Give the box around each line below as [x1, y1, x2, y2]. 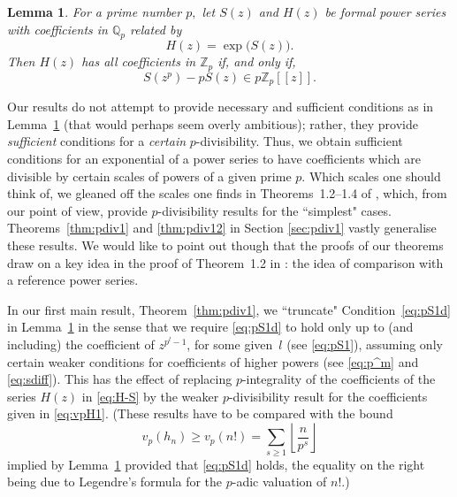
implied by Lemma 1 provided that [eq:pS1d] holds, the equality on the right [7, 455, 425, 473]
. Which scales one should [301, 166, 441, 185]
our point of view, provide [7, 201, 148, 219]
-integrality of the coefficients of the [241, 370, 436, 388]
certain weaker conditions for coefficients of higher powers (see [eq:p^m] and [7, 352, 419, 371]
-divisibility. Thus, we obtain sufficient [195, 132, 403, 150]
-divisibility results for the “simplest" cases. [157, 201, 392, 219]
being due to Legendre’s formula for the [7, 472, 223, 491]
